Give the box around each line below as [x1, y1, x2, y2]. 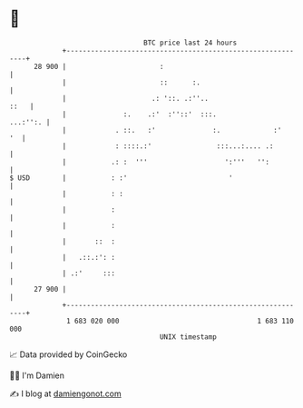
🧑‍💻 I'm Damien [9, 370, 65, 381]
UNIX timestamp [159, 332, 218, 342]
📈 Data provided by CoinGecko [9, 349, 128, 360]
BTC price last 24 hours [143, 38, 238, 47]
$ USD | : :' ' [9, 173, 233, 183]
